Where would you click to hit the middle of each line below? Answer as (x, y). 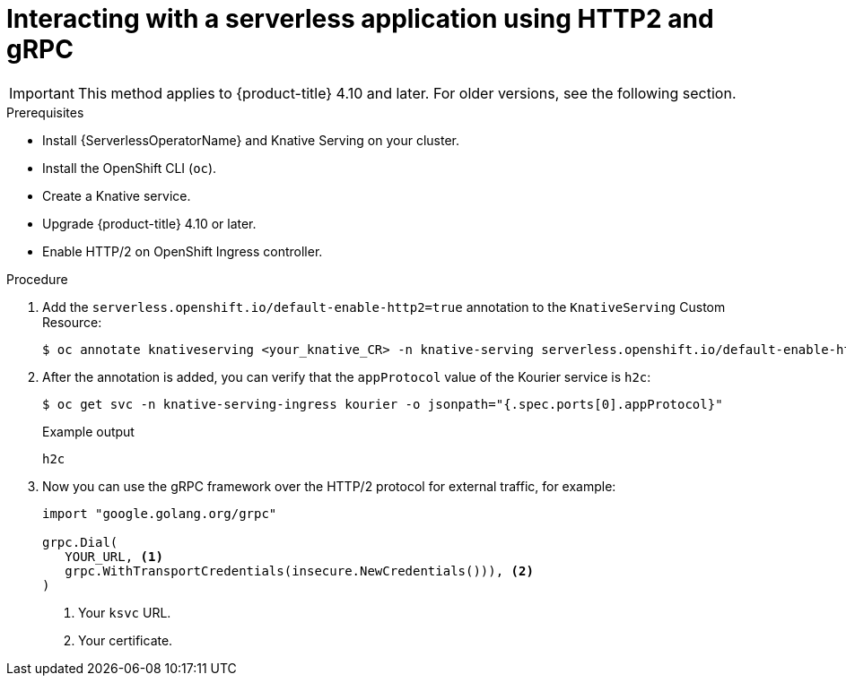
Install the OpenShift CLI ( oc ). (130, 168)
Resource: (72, 322)
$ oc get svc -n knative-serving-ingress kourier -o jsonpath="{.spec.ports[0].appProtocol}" (383, 404)
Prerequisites (45, 112)
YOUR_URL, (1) (114, 556)
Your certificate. (126, 640)
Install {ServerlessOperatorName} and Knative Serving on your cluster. (251, 140)
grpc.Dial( (80, 542)
